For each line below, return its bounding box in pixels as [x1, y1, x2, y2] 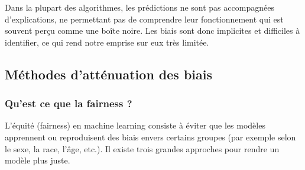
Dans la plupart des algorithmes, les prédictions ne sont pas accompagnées [5, 1, 274, 13]
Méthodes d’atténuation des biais [5, 65, 212, 83]
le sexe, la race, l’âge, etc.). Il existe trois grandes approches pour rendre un [5, 142, 280, 155]
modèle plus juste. [5, 154, 70, 166]
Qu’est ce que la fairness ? [5, 96, 132, 111]
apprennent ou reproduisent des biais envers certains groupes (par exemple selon [5, 130, 296, 143]
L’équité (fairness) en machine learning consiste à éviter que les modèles [5, 119, 265, 131]
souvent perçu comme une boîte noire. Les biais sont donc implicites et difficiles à [5, 24, 300, 37]
